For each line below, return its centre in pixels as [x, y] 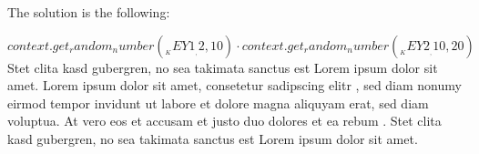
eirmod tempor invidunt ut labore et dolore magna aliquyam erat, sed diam [218, 103]
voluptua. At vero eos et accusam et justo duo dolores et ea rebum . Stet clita [224, 121]
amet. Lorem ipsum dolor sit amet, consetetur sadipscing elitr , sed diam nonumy [234, 85]
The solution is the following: [89, 12]
